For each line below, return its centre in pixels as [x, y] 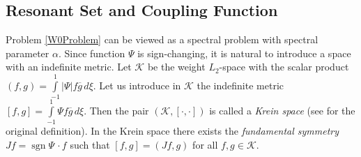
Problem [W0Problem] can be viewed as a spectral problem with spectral [162, 39]
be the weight [176, 67]
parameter [28, 53]
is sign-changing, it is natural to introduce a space [244, 53]
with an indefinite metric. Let [69, 67]
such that [90, 144]
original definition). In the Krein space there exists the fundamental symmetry [172, 131]
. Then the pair [116, 110]
